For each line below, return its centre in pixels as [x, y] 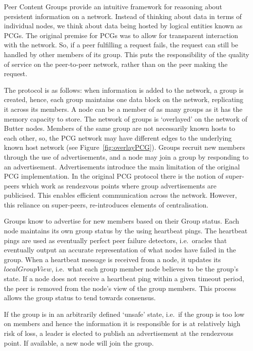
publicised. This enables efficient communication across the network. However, [121, 195]
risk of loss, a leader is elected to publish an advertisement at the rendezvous [119, 333]
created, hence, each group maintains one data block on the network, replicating [124, 99]
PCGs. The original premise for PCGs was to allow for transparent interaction [121, 35]
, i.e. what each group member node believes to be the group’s [145, 269]
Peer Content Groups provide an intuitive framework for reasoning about [113, 6]
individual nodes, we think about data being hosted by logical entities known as [123, 26]
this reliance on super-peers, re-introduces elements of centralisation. [106, 204]
